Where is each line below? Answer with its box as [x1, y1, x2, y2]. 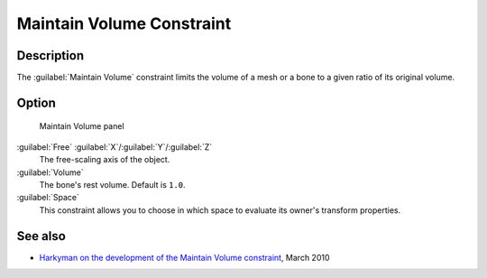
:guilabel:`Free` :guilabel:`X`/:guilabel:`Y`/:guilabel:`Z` [16, 141, 213, 153]
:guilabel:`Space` [16, 192, 80, 203]
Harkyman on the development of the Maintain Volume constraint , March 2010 [39, 252, 330, 263]
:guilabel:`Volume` [16, 167, 85, 178]
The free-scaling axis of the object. [39, 154, 170, 165]
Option [16, 95, 56, 110]
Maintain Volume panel [39, 121, 125, 132]
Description [16, 48, 85, 63]
